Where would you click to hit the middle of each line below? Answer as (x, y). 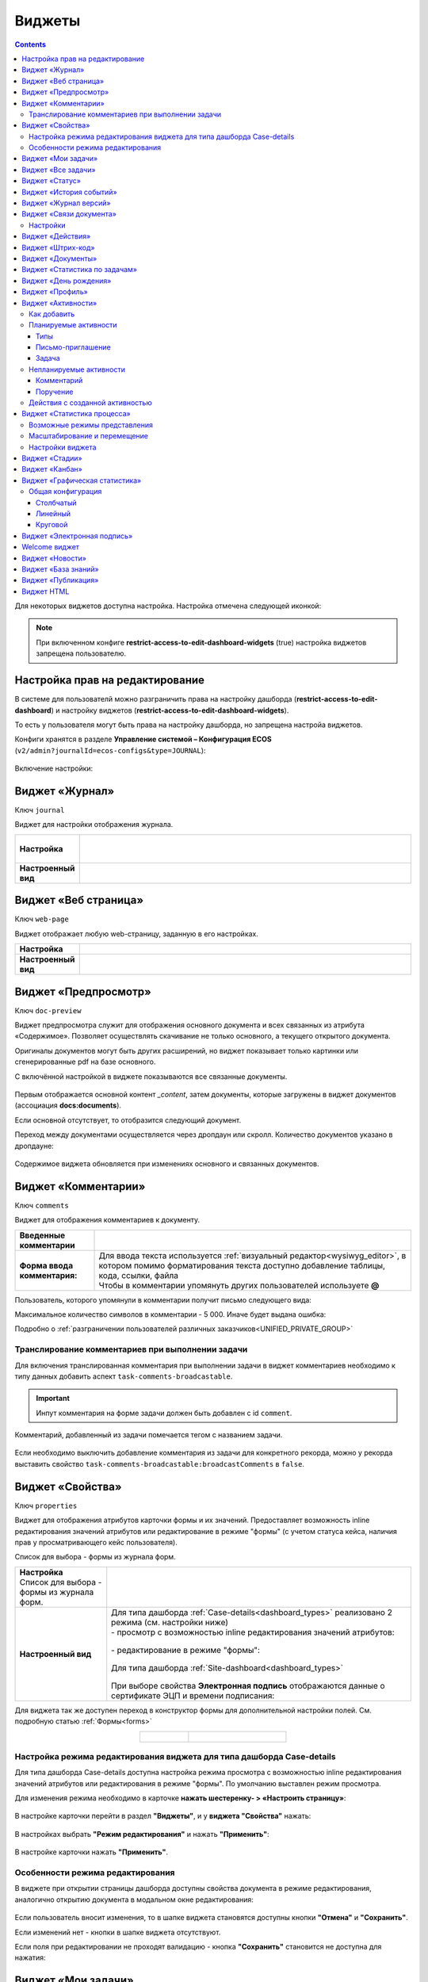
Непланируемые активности (77, 369)
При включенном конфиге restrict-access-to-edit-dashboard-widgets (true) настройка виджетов (201, 642)
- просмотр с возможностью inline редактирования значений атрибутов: (253, 1632)
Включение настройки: (54, 768)
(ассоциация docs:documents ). (68, 1105)
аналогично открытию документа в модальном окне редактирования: (134, 1900)
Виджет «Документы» (59, 258)
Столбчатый (56, 503)
